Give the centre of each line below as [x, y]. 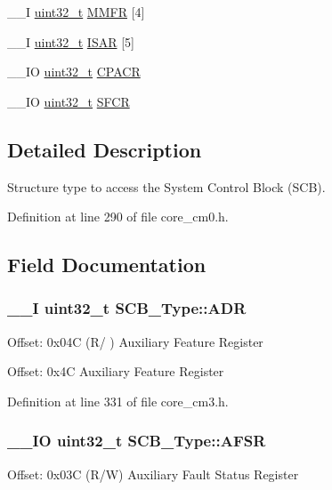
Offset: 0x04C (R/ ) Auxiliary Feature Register [135, 341]
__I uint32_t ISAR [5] [71, 41]
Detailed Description [105, 149]
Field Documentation [107, 265]
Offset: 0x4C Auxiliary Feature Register [116, 371]
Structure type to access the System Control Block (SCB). [166, 186]
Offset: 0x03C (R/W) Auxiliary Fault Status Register [153, 474]
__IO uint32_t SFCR [69, 101]
